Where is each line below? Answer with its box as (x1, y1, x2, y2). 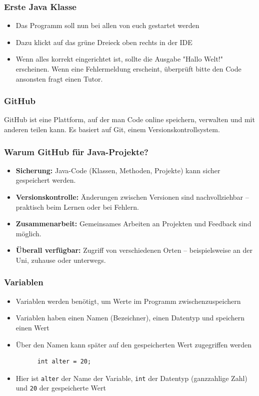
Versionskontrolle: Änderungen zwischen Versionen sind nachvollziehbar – (15, 192, 249, 202)
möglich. (15, 228, 41, 238)
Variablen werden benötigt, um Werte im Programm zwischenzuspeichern (15, 295, 241, 306)
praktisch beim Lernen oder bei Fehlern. (15, 201, 139, 212)
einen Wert (15, 322, 49, 332)
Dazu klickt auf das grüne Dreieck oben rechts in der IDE (15, 37, 192, 47)
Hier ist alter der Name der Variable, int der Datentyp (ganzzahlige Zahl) (15, 372, 247, 383)
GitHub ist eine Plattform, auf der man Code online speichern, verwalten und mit (4, 114, 255, 125)
